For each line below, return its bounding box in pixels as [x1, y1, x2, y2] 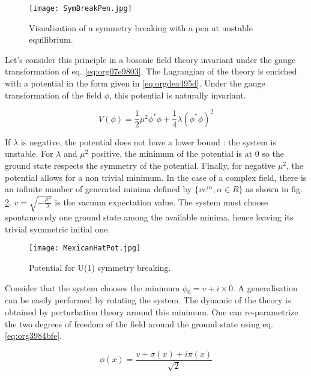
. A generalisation [232, 281, 298, 294]
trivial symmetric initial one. [5, 222, 110, 235]
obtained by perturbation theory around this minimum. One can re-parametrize [5, 306, 298, 318]
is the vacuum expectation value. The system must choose [55, 195, 268, 208]
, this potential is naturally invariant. [109, 88, 246, 101]
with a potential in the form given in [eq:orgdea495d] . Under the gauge [5, 77, 265, 89]
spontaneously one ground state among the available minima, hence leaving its [5, 211, 294, 223]
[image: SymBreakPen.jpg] [29, 4, 132, 13]
